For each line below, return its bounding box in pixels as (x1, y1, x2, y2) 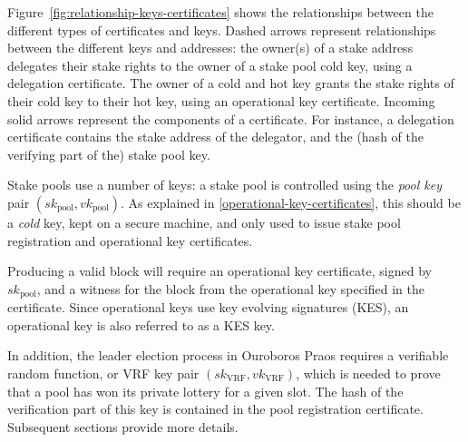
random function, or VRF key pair (7, 363, 200, 382)
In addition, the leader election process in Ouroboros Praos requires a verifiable (7, 346, 449, 365)
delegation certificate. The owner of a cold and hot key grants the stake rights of (7, 74, 454, 93)
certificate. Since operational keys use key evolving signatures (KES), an (7, 298, 409, 317)
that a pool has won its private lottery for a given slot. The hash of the (7, 381, 404, 400)
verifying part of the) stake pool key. (7, 144, 210, 163)
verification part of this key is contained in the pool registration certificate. (7, 399, 424, 418)
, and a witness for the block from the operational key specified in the (36, 279, 424, 298)
